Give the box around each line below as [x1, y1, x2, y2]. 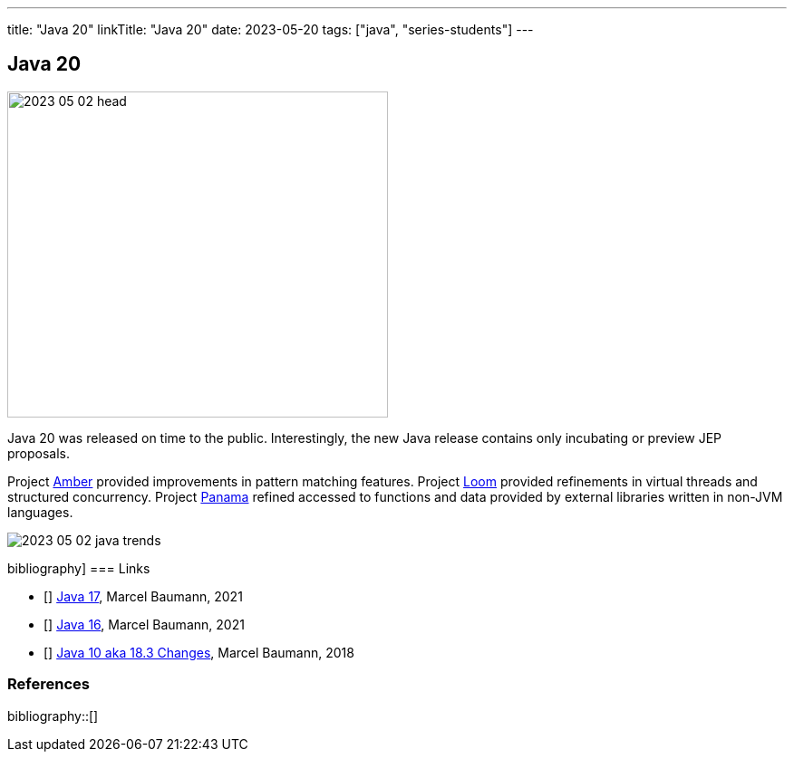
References [7, 675, 90, 694]
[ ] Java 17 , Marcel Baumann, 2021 [44, 588, 243, 604]
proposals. [7, 445, 71, 461]
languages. [7, 504, 73, 520]
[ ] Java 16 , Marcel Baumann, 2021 [44, 616, 245, 632]
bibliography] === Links [7, 560, 150, 576]
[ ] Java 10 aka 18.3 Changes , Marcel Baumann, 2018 [44, 644, 354, 660]
